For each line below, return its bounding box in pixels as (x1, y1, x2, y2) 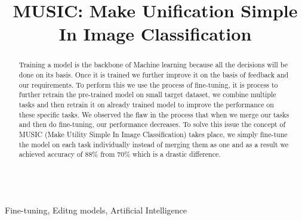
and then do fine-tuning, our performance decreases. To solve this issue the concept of (19, 119, 286, 129)
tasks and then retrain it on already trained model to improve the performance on (19, 99, 274, 109)
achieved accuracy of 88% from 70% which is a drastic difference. (19, 149, 221, 159)
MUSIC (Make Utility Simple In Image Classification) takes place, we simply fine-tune (19, 129, 288, 139)
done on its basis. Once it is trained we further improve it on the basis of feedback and (19, 70, 289, 80)
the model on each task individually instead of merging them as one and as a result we (19, 139, 289, 149)
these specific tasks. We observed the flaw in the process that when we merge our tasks (19, 109, 289, 119)
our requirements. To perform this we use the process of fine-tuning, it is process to (19, 79, 278, 89)
